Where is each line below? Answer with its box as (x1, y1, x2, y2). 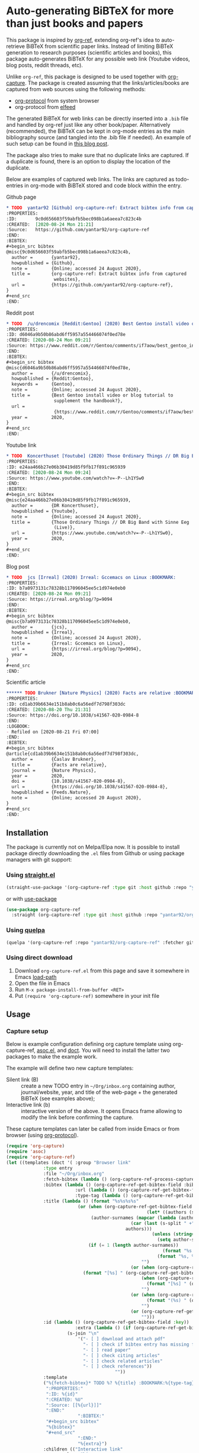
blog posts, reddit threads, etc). (6, 61, 83, 69)
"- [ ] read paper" (82, 1347, 131, 1353)
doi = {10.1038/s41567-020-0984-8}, (11, 778, 126, 785)
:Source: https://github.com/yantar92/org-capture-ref (6, 227, 150, 233)
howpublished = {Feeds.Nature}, (11, 789, 92, 795)
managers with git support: (6, 856, 72, 863)
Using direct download (6, 953, 73, 962)
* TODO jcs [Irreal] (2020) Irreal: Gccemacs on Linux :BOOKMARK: (6, 574, 176, 580)
